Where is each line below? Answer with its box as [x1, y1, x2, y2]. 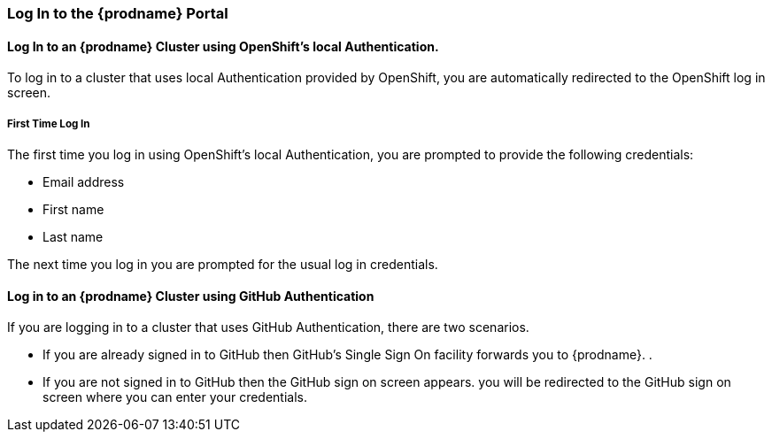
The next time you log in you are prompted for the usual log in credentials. [7, 257, 438, 272]
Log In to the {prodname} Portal [7, 4, 228, 22]
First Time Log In [7, 117, 90, 130]
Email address [42, 174, 125, 189]
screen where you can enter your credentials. [42, 389, 307, 405]
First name [42, 202, 104, 217]
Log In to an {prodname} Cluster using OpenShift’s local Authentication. [7, 38, 439, 54]
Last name [42, 229, 104, 244]
